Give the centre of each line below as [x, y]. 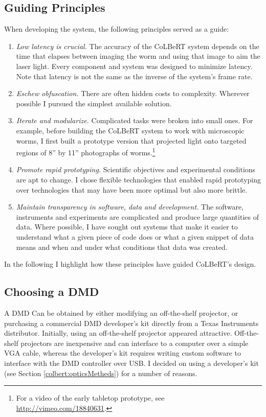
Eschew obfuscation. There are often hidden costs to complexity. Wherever [133, 93]
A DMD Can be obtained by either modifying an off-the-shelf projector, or [121, 312]
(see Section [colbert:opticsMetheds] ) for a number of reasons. [101, 373]
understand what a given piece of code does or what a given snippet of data [135, 236]
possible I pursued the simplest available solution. [94, 103]
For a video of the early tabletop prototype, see [90, 398]
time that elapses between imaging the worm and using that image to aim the [138, 56]
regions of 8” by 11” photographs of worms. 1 [86, 152]
